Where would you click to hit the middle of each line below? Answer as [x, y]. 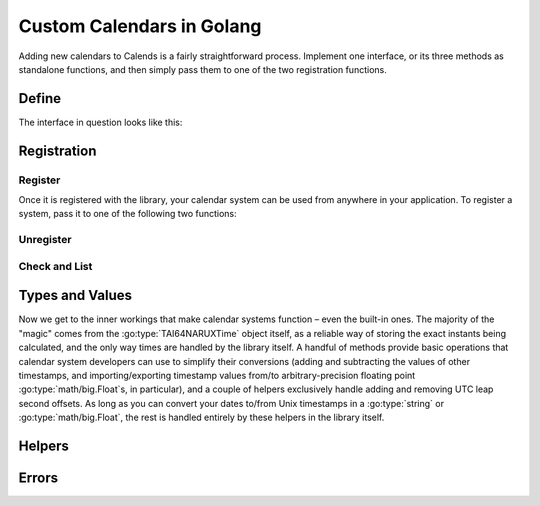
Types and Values [75, 295]
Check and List [55, 266]
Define [40, 98]
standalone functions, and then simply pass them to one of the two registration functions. [202, 69]
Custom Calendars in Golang [140, 26]
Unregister [45, 240]
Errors [38, 477]
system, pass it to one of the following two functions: [127, 214]
